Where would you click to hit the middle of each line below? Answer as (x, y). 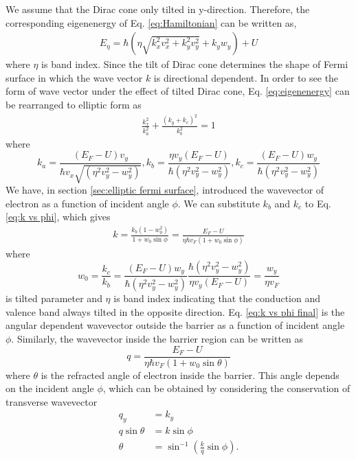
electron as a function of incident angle (87, 203)
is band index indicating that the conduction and (217, 298)
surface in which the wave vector (74, 77)
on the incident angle (50, 388)
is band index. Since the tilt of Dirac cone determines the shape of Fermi (195, 64)
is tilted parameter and (54, 298)
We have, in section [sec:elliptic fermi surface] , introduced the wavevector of (165, 190)
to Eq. (318, 203)
